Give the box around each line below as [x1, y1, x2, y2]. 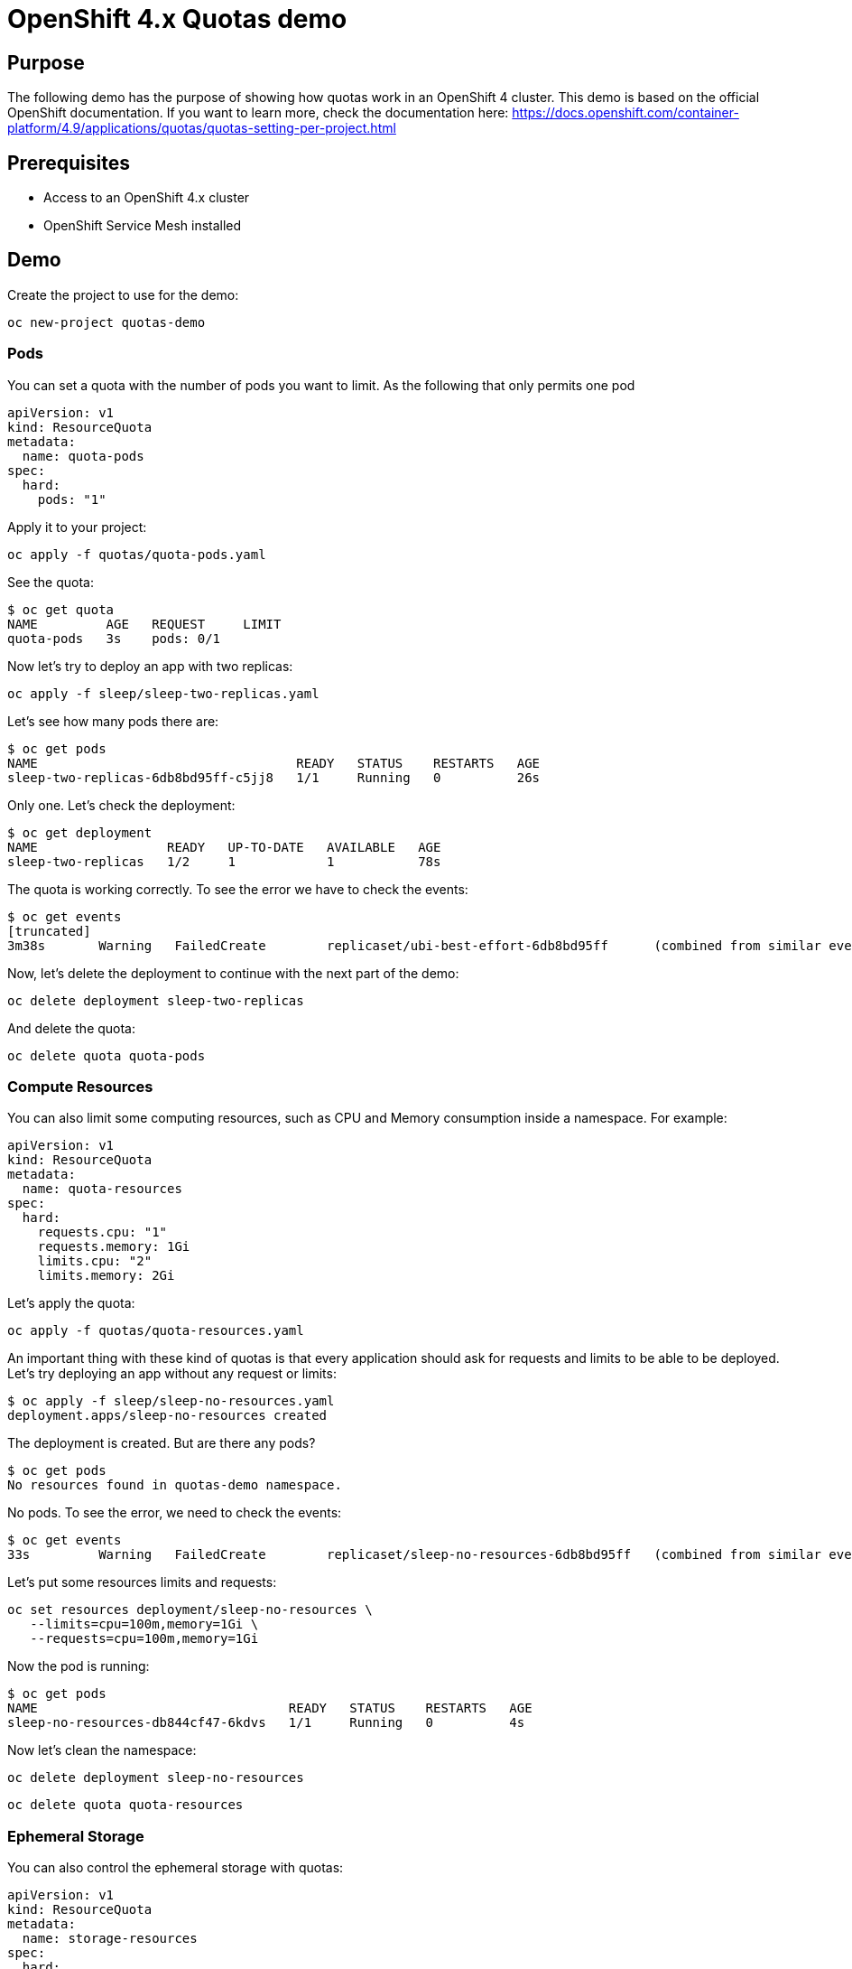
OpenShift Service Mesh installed [43, 218, 242, 234]
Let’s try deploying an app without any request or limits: [7, 1366, 337, 1382]
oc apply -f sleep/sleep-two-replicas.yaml [7, 686, 319, 701]
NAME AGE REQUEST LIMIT [7, 616, 282, 631]
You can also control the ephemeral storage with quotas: [7, 1860, 344, 1876]
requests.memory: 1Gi [37, 1239, 190, 1255]
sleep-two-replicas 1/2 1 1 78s [7, 854, 441, 869]
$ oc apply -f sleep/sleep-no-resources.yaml [7, 1394, 335, 1409]
